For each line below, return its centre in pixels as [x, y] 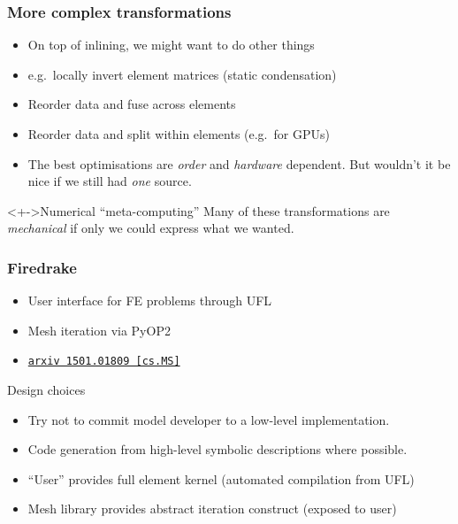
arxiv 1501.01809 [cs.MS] [104, 362]
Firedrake [42, 267]
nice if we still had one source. [110, 181]
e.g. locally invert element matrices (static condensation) [182, 74]
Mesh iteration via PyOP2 [99, 330]
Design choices [46, 390]
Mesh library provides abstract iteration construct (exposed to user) [212, 509]
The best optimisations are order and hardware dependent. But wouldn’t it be [239, 163]
